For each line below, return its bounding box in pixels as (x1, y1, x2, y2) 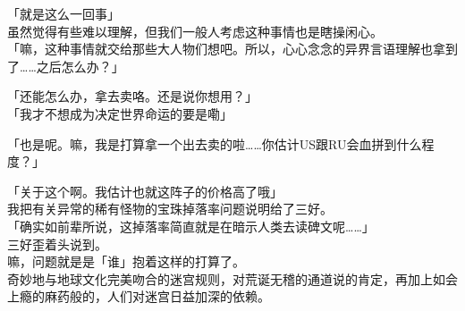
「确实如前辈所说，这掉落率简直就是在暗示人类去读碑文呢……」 (7, 216, 375, 235)
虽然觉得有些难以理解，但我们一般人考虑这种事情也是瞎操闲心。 (7, 21, 383, 40)
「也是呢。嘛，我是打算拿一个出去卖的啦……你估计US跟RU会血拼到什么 (7, 134, 422, 153)
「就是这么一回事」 (7, 4, 120, 22)
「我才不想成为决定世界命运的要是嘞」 (7, 104, 232, 122)
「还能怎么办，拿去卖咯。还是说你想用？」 (7, 87, 258, 105)
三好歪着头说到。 (7, 234, 107, 253)
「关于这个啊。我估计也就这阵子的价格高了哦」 (7, 181, 283, 200)
